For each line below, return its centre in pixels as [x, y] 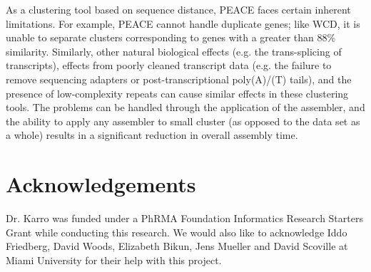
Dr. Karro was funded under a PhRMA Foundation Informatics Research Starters [184, 218]
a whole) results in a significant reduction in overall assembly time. [152, 135]
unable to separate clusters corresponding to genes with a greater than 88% [171, 37]
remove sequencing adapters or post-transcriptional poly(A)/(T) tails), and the [179, 79]
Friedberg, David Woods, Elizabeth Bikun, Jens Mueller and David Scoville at [177, 246]
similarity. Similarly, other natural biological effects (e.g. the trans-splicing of [174, 51]
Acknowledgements [101, 184]
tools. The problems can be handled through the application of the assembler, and [185, 107]
